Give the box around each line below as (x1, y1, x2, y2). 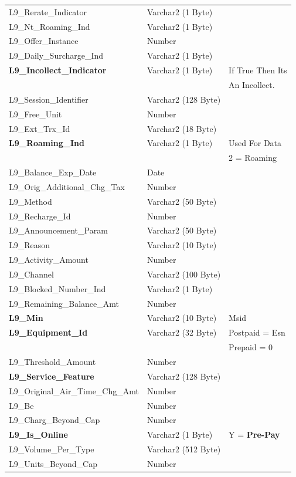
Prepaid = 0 (229, 341, 273, 353)
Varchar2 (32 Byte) (147, 326, 217, 339)
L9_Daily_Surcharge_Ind (9, 49, 104, 62)
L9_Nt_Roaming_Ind (9, 20, 90, 32)
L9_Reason (9, 239, 50, 251)
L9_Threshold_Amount (9, 356, 96, 367)
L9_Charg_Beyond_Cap (9, 414, 100, 426)
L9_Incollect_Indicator (9, 64, 107, 76)
